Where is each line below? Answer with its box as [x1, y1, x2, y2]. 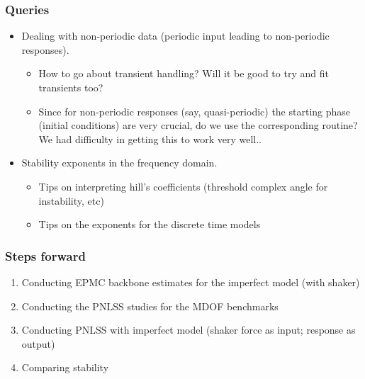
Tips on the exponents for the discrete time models [38, 217, 261, 232]
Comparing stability [21, 360, 109, 375]
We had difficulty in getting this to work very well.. [38, 131, 262, 146]
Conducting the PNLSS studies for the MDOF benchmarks [21, 298, 279, 313]
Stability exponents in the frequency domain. [21, 155, 218, 170]
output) [21, 336, 55, 351]
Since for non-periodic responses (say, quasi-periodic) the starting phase [38, 103, 351, 118]
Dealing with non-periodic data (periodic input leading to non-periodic [21, 28, 330, 43]
